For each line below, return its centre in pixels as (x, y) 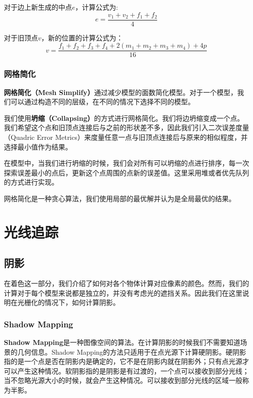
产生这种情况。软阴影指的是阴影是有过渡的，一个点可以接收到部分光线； (133, 370)
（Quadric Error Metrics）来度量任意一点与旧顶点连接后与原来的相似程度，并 (126, 137)
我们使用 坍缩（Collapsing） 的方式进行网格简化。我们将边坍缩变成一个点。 (124, 118)
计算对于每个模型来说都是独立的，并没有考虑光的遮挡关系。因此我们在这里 (123, 293)
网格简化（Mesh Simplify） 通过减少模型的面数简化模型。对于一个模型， (121, 92)
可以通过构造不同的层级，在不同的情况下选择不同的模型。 (102, 102)
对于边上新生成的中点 (38, 7)
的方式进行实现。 (31, 182)
